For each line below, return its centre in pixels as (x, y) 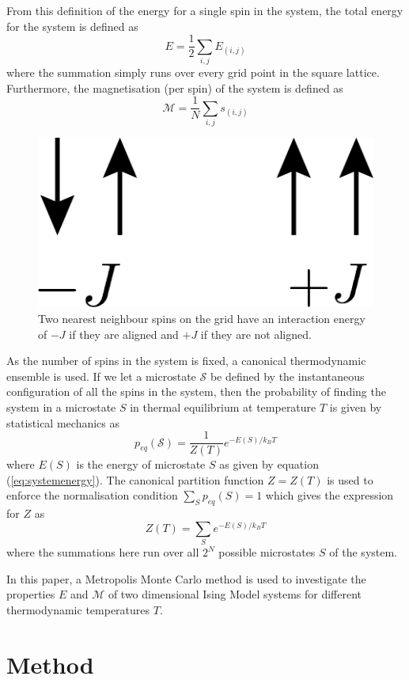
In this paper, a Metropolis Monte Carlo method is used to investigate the (186, 578)
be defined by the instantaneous (287, 376)
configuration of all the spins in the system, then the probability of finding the (196, 391)
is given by (356, 406)
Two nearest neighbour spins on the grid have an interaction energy (202, 318)
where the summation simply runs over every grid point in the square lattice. (193, 72)
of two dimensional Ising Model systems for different (235, 594)
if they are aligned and (124, 334)
